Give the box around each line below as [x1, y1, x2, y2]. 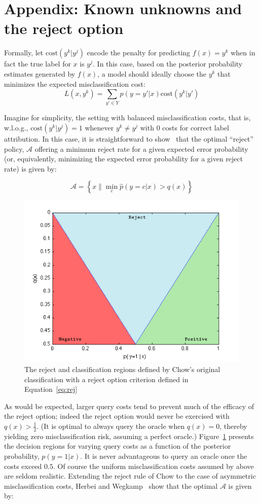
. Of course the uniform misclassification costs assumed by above [53, 460, 254, 471]
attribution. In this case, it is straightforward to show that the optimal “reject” [4, 133, 254, 144]
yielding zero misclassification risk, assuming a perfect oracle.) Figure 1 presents [4, 430, 254, 441]
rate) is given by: [4, 163, 57, 174]
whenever [85, 122, 114, 133]
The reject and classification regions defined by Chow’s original [24, 363, 220, 374]
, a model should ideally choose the [97, 68, 207, 79]
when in [231, 47, 255, 58]
